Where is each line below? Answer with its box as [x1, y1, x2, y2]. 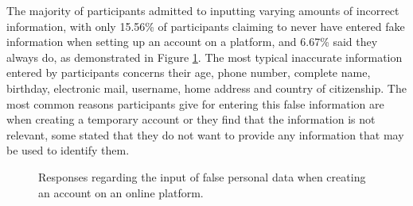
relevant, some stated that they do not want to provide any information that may [6, 126, 404, 143]
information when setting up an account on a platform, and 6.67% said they [6, 33, 378, 50]
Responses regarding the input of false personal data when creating [38, 168, 366, 185]
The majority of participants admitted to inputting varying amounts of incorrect [6, 2, 399, 18]
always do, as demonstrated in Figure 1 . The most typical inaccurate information [6, 48, 403, 65]
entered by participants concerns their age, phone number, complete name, [6, 64, 371, 81]
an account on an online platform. [38, 184, 204, 200]
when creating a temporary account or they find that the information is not [6, 111, 376, 128]
